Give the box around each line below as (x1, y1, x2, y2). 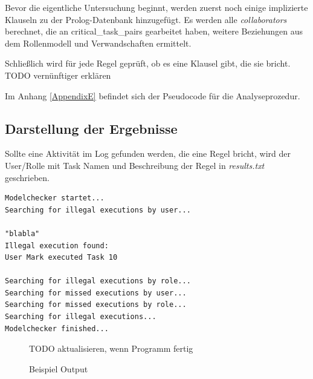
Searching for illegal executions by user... (5, 205, 191, 214)
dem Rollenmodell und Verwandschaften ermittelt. (5, 36, 192, 49)
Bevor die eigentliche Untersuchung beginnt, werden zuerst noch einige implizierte (5, 1, 308, 13)
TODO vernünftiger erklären (5, 68, 111, 81)
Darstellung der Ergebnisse (5, 119, 178, 137)
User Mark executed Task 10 (5, 253, 118, 262)
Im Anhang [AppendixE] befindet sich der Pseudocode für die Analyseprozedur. (5, 89, 300, 102)
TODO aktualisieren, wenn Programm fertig (29, 342, 193, 355)
